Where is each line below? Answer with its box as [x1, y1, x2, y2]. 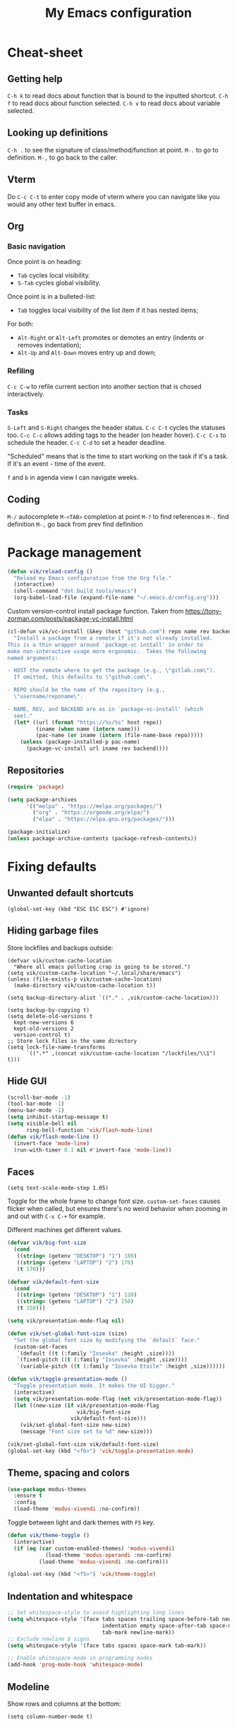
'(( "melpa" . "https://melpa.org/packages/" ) [25, 803, 162, 810]
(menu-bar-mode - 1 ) [7, 1107, 65, 1114]
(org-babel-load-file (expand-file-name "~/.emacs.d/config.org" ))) [13, 594, 219, 602]
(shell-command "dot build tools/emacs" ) [13, 587, 138, 594]
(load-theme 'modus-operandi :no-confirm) [44, 1551, 172, 1558]
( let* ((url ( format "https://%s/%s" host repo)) [13, 719, 162, 726]
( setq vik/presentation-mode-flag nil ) [7, 1317, 125, 1325]
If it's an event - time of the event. [7, 459, 106, 467]
